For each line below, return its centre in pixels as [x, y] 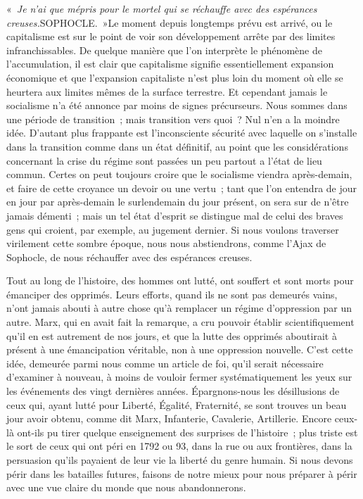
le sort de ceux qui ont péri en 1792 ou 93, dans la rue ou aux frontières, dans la [179, 446]
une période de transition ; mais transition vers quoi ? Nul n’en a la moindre [173, 119]
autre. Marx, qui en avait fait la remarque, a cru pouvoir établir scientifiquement [180, 322]
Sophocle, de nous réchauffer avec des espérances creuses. [129, 257]
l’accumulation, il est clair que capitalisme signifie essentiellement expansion [170, 64]
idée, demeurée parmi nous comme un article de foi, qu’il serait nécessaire [165, 363]
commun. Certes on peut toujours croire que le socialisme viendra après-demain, [179, 174]
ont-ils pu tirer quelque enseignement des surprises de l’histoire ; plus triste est [187, 432]
